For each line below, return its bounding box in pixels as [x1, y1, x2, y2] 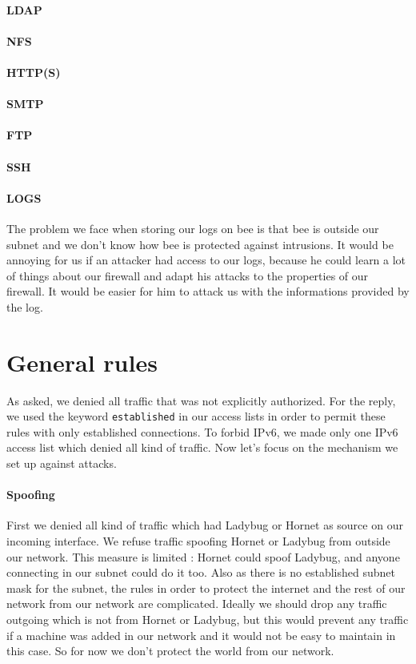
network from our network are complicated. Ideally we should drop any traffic [6, 595, 387, 612]
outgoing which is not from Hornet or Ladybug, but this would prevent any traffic [6, 611, 409, 627]
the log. [6, 298, 43, 315]
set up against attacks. [6, 455, 117, 472]
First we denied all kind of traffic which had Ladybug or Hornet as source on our [6, 517, 403, 533]
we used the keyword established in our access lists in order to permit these [6, 408, 386, 425]
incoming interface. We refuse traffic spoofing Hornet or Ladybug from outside [6, 533, 390, 549]
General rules [6, 345, 158, 378]
